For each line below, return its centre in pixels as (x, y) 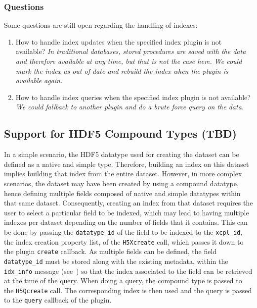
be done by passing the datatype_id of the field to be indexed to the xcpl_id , (123, 231)
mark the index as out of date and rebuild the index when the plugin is (122, 71)
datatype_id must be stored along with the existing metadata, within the (116, 261)
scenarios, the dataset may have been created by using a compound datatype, (121, 183)
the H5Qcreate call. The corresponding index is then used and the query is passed (128, 290)
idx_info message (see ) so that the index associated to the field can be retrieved (128, 271)
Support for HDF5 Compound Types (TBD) (120, 133)
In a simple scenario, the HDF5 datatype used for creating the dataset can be (122, 154)
